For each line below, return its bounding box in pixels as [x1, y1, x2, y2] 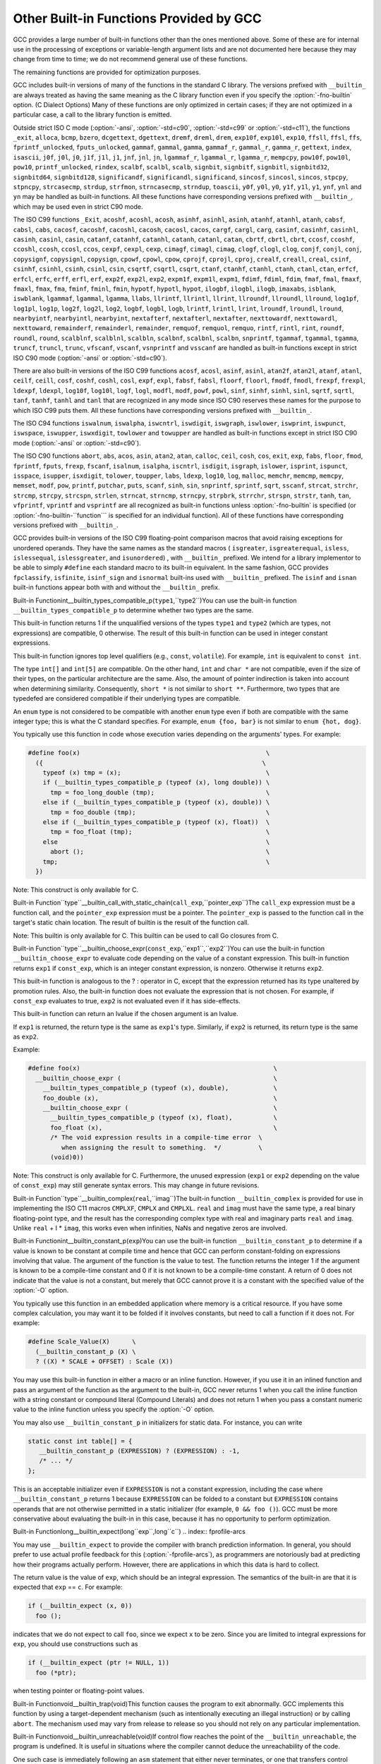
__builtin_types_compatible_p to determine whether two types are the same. [13, 606, 254, 615]
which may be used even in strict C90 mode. [13, 202, 143, 211]
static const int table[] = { [28, 1437, 133, 1445]
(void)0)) [50, 1153, 85, 1161]
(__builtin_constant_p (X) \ [35, 1348, 137, 1355]
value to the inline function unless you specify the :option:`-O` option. [13, 1405, 215, 1414]
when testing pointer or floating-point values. [13, 1686, 145, 1695]
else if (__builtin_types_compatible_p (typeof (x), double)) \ [42, 798, 270, 807]
